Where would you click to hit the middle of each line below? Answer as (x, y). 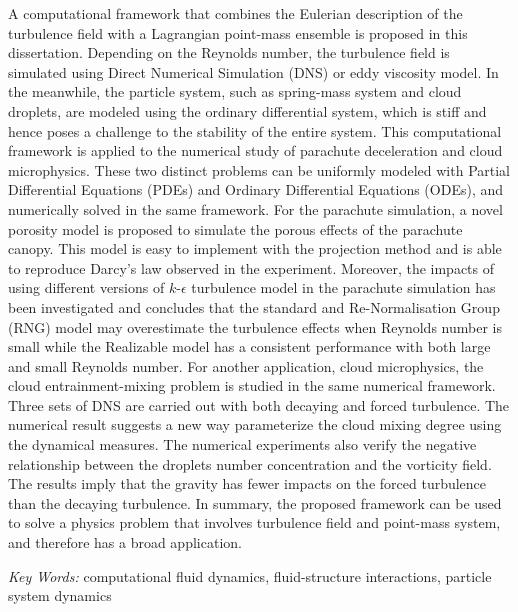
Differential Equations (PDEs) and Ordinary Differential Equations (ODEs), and (256, 189)
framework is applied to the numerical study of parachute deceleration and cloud (255, 150)
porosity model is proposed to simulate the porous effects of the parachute (235, 228)
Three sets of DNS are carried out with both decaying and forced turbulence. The (259, 404)
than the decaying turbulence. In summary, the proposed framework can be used (255, 502)
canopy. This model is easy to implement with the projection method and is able (255, 248)
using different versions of (86, 287)
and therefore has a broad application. (125, 542)
